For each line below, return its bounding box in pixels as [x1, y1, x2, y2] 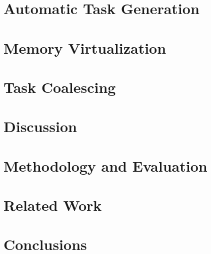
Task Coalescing [3, 76, 116, 97]
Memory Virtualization [3, 37, 166, 58]
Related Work [3, 195, 102, 215]
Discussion [3, 116, 77, 137]
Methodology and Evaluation [3, 155, 207, 176]
